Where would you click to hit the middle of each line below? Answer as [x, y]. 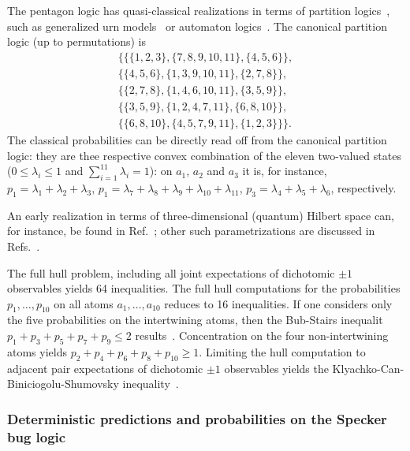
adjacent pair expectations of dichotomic [105, 368]
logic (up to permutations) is [76, 41]
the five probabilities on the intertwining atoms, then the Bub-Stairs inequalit [195, 320]
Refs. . [24, 246]
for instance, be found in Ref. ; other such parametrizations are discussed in [191, 231]
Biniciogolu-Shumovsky [63, 384]
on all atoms [84, 303]
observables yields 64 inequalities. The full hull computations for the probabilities [204, 288]
